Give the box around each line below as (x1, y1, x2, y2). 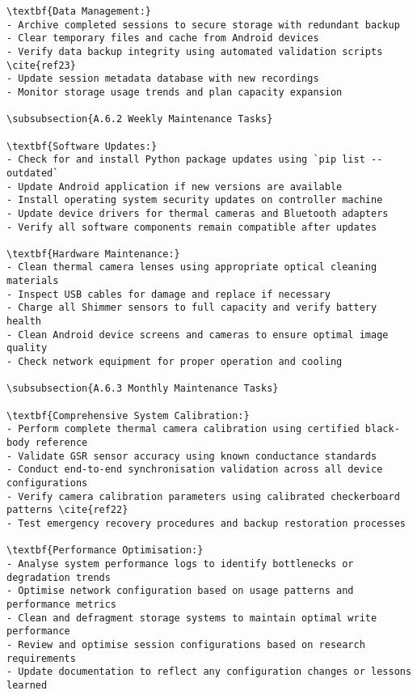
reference (35, 437, 88, 448)
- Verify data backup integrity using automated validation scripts (6, 45, 383, 57)
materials (6, 275, 59, 287)
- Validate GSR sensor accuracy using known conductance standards (6, 450, 377, 462)
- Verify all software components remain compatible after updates (6, 221, 377, 233)
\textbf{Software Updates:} (6, 140, 158, 152)
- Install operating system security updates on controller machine (6, 194, 383, 206)
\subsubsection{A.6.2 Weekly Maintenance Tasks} (6, 113, 273, 125)
